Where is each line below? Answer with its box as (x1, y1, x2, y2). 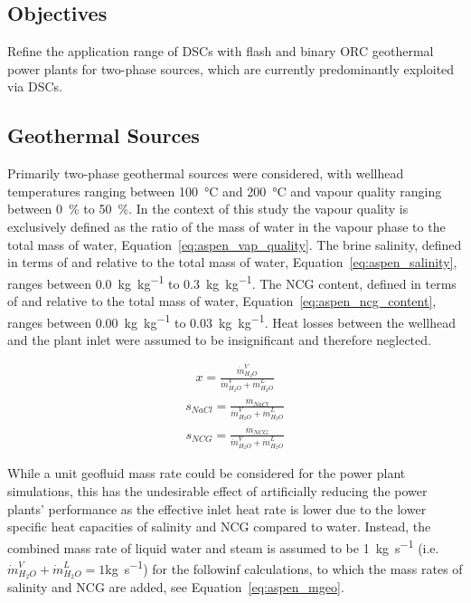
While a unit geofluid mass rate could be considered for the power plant (7, 464, 406, 483)
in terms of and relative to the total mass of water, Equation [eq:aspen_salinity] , (7, 253, 457, 272)
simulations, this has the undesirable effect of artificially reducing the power (7, 481, 428, 500)
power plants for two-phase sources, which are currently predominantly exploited (7, 59, 455, 78)
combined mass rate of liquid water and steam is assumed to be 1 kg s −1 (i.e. (7, 535, 439, 557)
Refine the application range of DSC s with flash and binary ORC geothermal (7, 42, 434, 61)
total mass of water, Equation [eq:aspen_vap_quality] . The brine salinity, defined (7, 234, 462, 254)
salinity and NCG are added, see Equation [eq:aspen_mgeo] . (7, 578, 344, 597)
